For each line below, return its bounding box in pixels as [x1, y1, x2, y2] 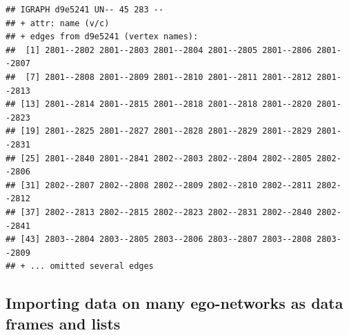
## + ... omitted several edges [6, 261, 154, 272]
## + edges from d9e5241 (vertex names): [6, 32, 199, 42]
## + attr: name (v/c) [6, 18, 110, 28]
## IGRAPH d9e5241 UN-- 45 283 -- [6, 5, 164, 14]
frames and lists [6, 312, 121, 334]
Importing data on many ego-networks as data [6, 292, 343, 314]
